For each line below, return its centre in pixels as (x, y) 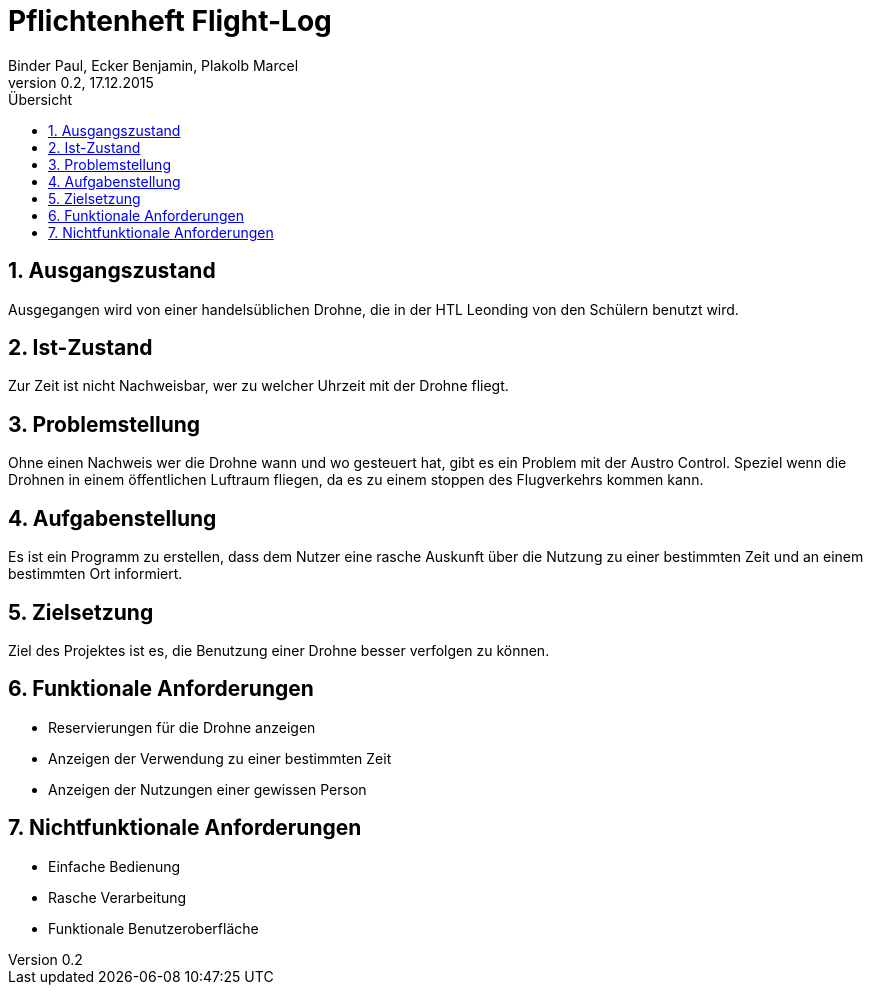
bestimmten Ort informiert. (95, 574)
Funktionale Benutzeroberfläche (153, 928)
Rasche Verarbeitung (117, 897)
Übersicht (40, 99)
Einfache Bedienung (114, 866)
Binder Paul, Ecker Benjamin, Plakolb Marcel (153, 65)
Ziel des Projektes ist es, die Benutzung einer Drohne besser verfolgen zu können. (279, 650)
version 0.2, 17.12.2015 (81, 82)
